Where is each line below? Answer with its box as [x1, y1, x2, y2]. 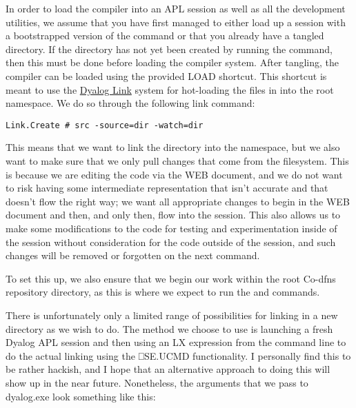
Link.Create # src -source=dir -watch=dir [6, 120, 204, 130]
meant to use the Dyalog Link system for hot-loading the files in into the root [6, 82, 334, 96]
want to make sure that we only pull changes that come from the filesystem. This [6, 154, 349, 167]
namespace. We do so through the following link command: [6, 96, 255, 110]
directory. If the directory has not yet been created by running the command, [6, 41, 333, 56]
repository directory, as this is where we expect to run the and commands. [6, 285, 320, 299]
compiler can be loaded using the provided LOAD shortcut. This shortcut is [6, 68, 327, 83]
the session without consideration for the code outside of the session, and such [6, 234, 336, 249]
